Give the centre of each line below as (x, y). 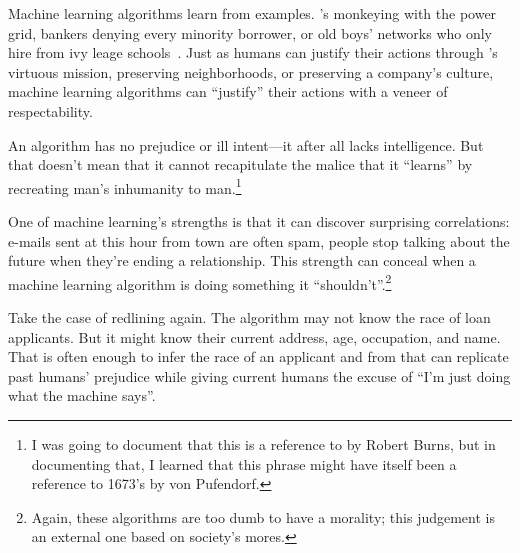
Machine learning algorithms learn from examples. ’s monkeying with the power (252, 13)
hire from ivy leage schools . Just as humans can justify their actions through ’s (253, 52)
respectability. (50, 110)
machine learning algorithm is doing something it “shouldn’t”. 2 (200, 282)
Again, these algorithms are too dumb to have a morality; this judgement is (263, 516)
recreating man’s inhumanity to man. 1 (125, 186)
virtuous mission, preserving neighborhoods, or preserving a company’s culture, (251, 71)
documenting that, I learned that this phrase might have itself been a (244, 463)
